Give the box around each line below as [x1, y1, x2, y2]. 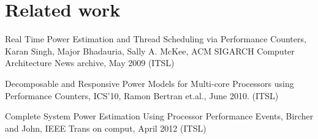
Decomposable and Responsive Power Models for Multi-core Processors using [5, 77, 294, 89]
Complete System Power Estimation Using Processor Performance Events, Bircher [5, 110, 314, 122]
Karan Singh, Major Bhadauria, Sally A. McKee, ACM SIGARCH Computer [5, 44, 295, 57]
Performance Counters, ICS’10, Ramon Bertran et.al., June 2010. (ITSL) [5, 89, 279, 102]
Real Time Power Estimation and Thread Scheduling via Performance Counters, [5, 32, 306, 45]
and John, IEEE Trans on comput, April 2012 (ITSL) [5, 121, 206, 134]
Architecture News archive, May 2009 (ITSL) [5, 56, 175, 69]
